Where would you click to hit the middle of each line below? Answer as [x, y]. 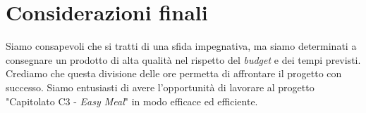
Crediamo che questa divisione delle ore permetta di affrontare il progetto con [174, 73]
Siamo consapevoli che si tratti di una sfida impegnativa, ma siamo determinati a [181, 46]
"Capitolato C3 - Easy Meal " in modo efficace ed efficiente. [132, 101]
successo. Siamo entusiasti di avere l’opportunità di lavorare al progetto [160, 87]
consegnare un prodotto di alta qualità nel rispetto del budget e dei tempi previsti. [183, 59]
